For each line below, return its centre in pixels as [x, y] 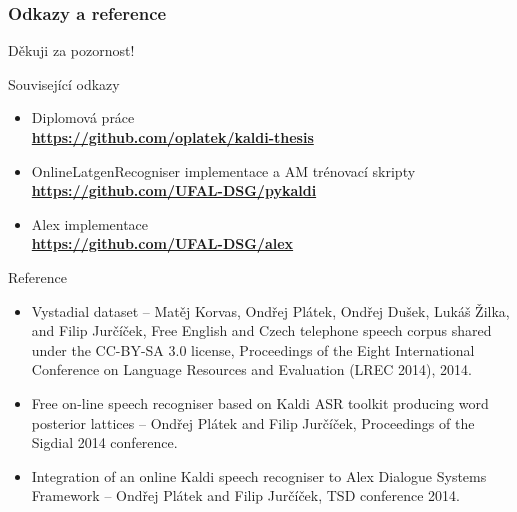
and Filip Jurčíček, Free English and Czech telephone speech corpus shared [261, 330]
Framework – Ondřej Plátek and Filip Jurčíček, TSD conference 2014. [245, 495]
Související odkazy [64, 83]
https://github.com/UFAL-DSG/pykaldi [174, 190]
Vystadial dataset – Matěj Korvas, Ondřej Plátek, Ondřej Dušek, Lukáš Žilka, [270, 310]
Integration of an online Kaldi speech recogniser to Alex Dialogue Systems [259, 475]
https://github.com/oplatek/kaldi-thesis [172, 137]
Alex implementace [90, 223]
